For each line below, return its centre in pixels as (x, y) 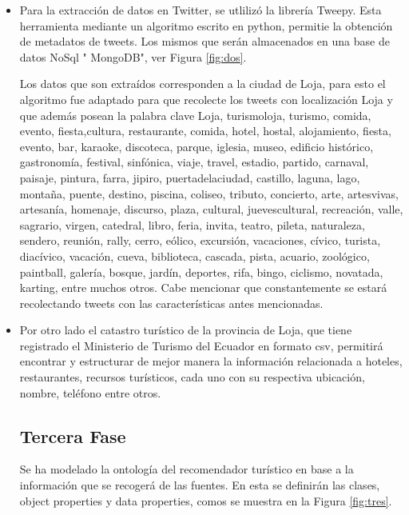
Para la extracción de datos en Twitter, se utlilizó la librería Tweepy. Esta (201, 10)
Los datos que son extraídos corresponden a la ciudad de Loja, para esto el (203, 84)
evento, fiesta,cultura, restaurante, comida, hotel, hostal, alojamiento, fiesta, (205, 131)
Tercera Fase (73, 435)
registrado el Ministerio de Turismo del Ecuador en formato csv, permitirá (201, 345)
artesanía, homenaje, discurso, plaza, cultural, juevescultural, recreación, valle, (211, 209)
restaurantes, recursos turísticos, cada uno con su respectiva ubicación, (192, 377)
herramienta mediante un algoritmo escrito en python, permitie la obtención (206, 25)
